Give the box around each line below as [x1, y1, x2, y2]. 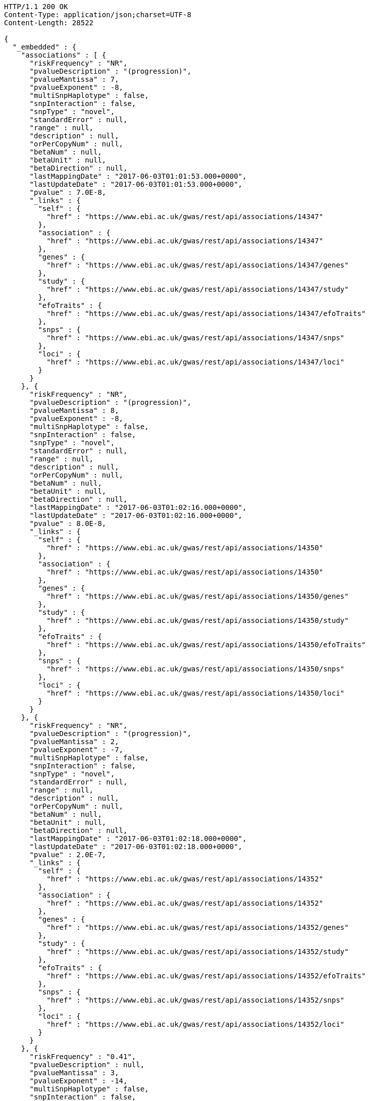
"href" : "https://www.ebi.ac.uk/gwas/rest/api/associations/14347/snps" [46, 334, 345, 342]
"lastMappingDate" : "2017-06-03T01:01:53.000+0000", [29, 172, 247, 180]
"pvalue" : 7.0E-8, [29, 188, 107, 196]
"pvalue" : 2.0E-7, [29, 851, 107, 859]
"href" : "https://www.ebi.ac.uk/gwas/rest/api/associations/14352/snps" [46, 996, 345, 1004]
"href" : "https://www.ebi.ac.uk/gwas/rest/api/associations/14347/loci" [46, 358, 345, 366]
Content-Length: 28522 [4, 19, 94, 27]
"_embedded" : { [12, 43, 77, 51]
